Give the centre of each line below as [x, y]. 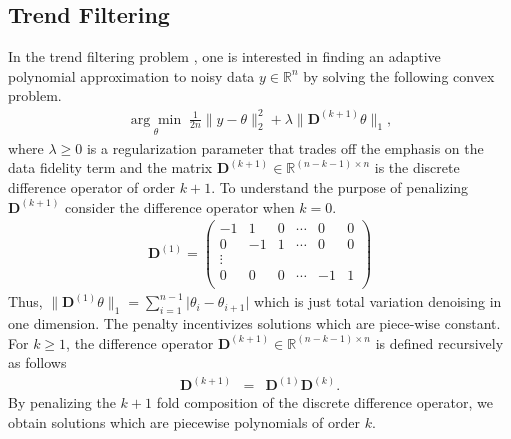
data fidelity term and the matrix [110, 167]
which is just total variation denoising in [378, 301]
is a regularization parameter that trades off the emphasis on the [285, 147]
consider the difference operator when [180, 206]
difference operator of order [92, 186]
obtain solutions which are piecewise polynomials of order [184, 422]
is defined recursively [439, 342]
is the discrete [417, 167]
